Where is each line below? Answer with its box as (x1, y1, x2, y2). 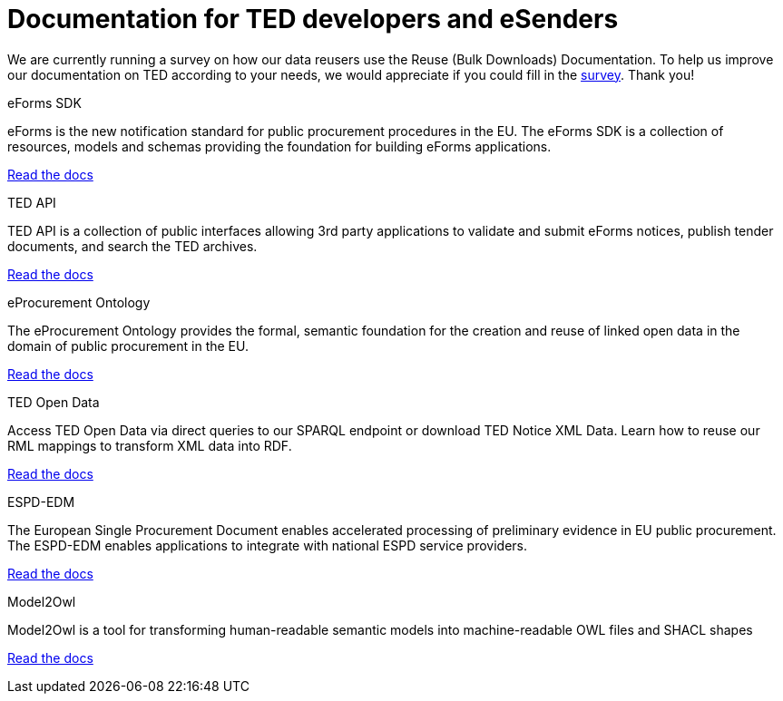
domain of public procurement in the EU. (7, 337, 249, 354)
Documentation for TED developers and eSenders (7, 4, 619, 34)
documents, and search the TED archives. (7, 238, 258, 254)
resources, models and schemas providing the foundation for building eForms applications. (7, 138, 552, 154)
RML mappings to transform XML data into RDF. (7, 437, 292, 453)
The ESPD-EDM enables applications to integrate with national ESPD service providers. (7, 537, 527, 553)
